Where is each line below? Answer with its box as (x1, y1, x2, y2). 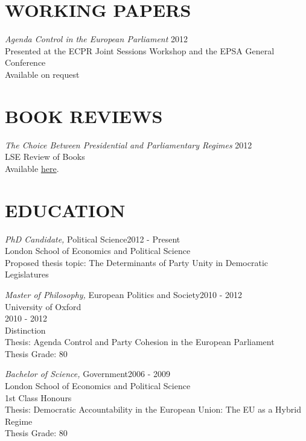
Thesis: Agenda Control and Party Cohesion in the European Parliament (5, 335, 275, 348)
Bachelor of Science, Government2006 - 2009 (5, 367, 170, 380)
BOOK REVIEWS (5, 103, 163, 128)
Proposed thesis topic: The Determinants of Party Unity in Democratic (5, 256, 269, 268)
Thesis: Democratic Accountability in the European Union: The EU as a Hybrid (5, 403, 301, 416)
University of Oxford (5, 300, 81, 313)
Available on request (5, 68, 80, 80)
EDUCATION (5, 197, 126, 222)
